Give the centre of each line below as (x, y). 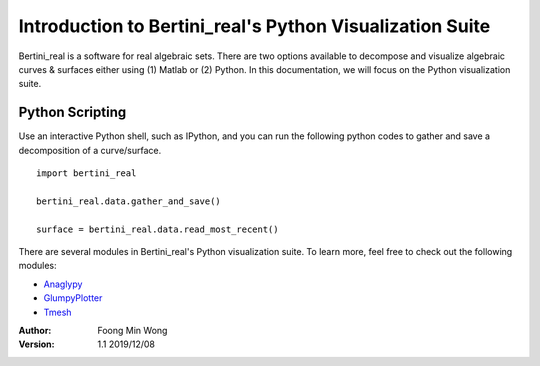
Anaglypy (63, 284)
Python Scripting (72, 112)
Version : (36, 344)
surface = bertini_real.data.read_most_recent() (157, 229)
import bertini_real (86, 173)
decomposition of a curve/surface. (90, 150)
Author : (35, 330)
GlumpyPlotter (73, 298)
